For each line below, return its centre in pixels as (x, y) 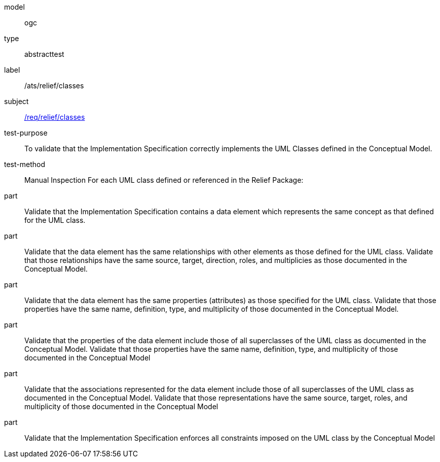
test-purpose (26, 133)
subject (16, 101)
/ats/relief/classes (54, 86)
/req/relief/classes (55, 117)
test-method (25, 164)
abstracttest (44, 54)
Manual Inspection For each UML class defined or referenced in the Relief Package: (164, 180)
